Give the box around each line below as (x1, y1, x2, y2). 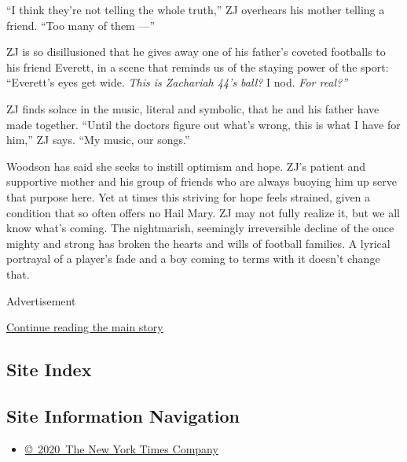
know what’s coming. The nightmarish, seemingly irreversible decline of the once (6, 220, 394, 236)
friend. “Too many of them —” (6, 17, 156, 33)
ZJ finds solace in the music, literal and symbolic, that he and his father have (6, 100, 379, 116)
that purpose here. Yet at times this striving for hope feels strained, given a (6, 188, 371, 205)
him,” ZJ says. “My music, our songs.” (6, 131, 190, 148)
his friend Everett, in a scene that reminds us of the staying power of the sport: (6, 58, 389, 75)
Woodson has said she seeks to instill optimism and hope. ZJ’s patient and (6, 157, 366, 174)
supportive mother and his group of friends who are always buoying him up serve (6, 173, 397, 190)
